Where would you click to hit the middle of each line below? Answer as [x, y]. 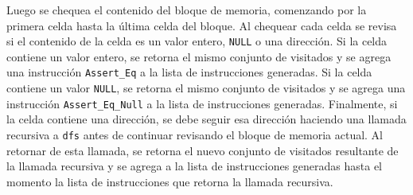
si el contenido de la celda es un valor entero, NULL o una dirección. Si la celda [197, 41]
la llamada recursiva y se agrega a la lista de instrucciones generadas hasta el [195, 166]
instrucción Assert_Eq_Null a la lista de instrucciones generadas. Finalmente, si [202, 103]
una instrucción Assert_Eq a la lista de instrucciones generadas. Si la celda [189, 72]
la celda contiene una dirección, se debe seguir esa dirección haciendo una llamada [206, 119]
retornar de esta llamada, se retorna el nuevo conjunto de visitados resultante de [203, 150]
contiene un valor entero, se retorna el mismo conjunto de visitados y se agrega [199, 56]
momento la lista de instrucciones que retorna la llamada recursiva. [170, 181]
